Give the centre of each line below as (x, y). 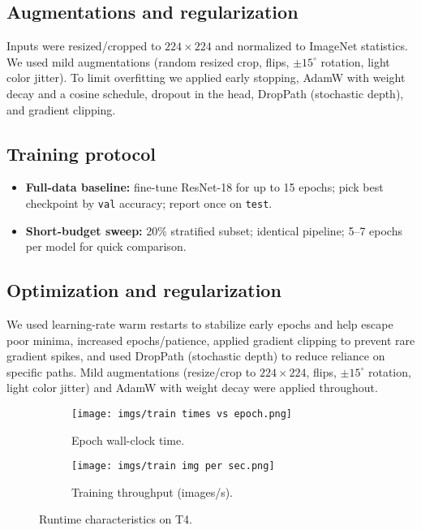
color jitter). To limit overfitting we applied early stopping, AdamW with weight (206, 78)
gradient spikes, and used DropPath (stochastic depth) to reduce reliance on (196, 356)
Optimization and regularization (144, 290)
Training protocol (81, 153)
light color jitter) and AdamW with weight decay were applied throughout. (192, 388)
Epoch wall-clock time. (128, 440)
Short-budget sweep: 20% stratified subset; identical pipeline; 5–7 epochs (214, 230)
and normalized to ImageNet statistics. (311, 46)
